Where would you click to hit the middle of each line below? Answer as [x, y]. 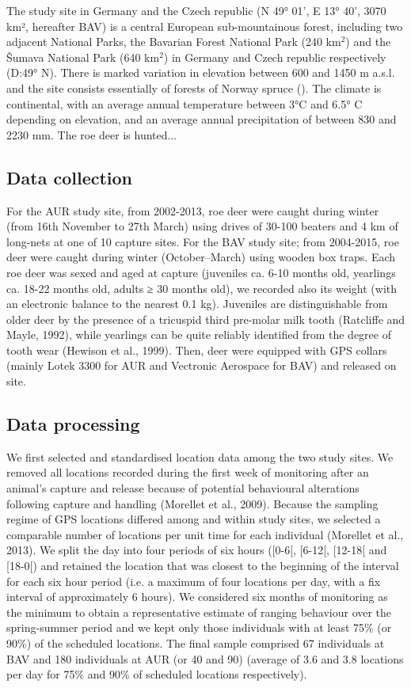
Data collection [70, 177]
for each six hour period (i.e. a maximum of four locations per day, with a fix [194, 581]
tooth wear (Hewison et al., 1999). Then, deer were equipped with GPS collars [197, 350]
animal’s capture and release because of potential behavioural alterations [183, 488]
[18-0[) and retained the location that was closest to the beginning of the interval [203, 566]
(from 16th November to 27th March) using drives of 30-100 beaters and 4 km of [202, 226]
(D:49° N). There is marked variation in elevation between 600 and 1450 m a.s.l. [201, 72]
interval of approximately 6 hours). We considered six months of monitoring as [197, 597]
